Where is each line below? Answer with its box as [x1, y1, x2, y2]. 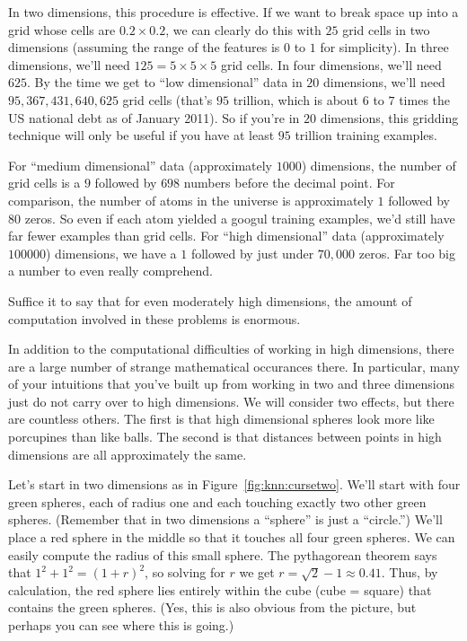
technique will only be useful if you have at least [8, 126, 275, 145]
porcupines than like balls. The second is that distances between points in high [8, 427, 442, 446]
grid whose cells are [8, 20, 116, 39]
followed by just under [190, 243, 314, 262]
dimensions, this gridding [320, 108, 459, 127]
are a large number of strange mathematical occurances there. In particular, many [8, 356, 460, 375]
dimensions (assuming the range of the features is [8, 38, 280, 57]
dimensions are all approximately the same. [8, 444, 247, 463]
